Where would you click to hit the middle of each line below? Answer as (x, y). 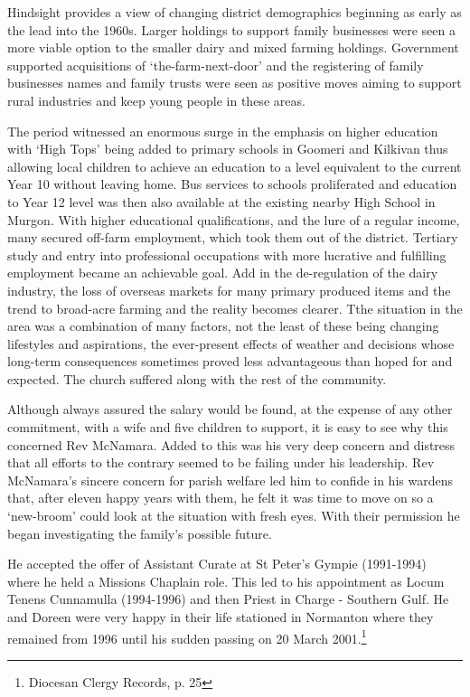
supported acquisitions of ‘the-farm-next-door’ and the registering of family (216, 65)
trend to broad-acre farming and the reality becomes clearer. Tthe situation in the (235, 308)
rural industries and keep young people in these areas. (156, 100)
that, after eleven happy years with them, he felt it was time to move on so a (221, 498)
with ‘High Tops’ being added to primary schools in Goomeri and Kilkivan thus (228, 149)
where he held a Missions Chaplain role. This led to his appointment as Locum (226, 581)
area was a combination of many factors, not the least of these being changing (223, 326)
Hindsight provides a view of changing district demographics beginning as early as (235, 12)
